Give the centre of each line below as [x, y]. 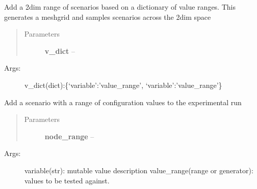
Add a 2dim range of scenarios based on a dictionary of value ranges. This [120, 7]
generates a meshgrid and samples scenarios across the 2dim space [108, 17]
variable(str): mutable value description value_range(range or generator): [139, 170]
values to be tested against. [67, 180]
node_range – [69, 136]
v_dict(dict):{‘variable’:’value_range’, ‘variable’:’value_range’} [123, 85]
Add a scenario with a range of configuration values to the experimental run [123, 102]
